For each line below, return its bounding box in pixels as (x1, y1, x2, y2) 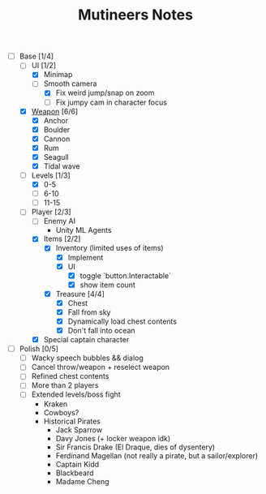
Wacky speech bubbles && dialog (31, 353, 144, 363)
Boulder (43, 124, 71, 135)
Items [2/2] (43, 234, 81, 244)
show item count (79, 280, 135, 290)
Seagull (43, 152, 70, 161)
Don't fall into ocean (67, 326, 135, 335)
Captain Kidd (55, 459, 100, 469)
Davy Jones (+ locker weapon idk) (55, 433, 171, 443)
